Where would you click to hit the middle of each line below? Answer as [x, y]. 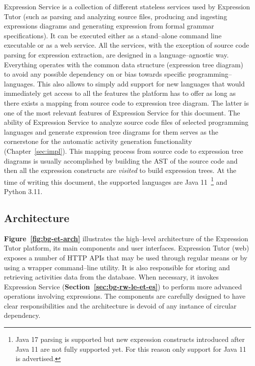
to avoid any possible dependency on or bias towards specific [95, 74]
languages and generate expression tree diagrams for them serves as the [111, 131]
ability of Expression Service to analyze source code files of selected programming [126, 122]
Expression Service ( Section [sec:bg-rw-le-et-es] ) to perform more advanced [123, 286]
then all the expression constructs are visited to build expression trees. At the [120, 170]
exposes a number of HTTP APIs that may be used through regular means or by [126, 257]
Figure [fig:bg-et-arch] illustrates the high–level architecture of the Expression [126, 238]
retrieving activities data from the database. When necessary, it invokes [112, 277]
